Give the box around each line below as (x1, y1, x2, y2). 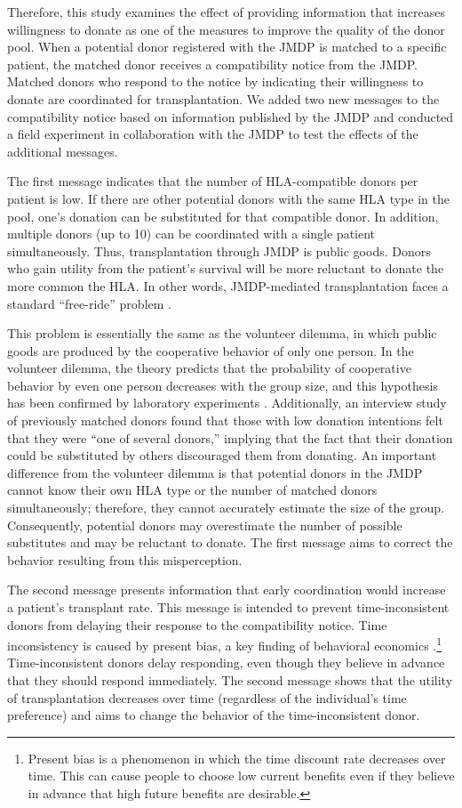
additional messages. (7, 141, 118, 160)
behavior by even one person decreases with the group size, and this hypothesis (7, 376, 438, 394)
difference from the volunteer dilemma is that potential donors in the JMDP (7, 463, 423, 481)
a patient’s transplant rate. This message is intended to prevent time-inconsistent (7, 598, 450, 616)
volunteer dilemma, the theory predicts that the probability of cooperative (7, 359, 411, 377)
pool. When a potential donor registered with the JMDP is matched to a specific (7, 37, 447, 56)
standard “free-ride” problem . (7, 294, 171, 312)
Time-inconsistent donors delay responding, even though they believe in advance (7, 653, 445, 672)
